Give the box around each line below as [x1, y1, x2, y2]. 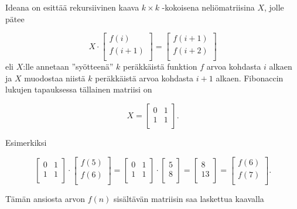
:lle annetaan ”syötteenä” [23, 60, 114, 73]
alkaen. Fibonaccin [216, 71, 284, 84]
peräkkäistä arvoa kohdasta [95, 71, 194, 84]
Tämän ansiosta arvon [5, 192, 86, 204]
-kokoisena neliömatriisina [162, 1, 255, 13]
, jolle [264, 1, 284, 13]
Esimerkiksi [5, 136, 47, 149]
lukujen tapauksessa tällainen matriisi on [5, 83, 152, 95]
